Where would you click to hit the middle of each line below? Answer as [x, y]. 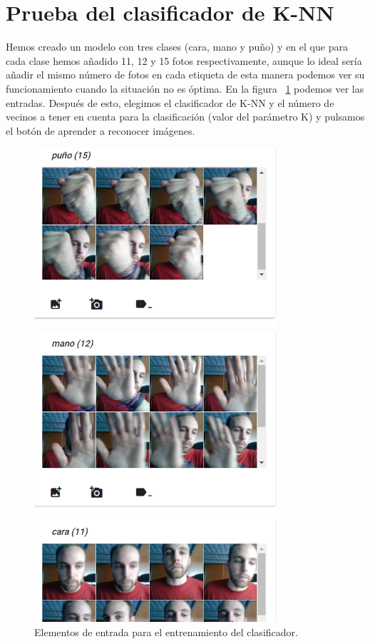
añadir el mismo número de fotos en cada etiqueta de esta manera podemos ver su [185, 75]
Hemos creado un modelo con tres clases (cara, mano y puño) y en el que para [177, 47]
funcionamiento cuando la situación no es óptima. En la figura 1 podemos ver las [185, 88]
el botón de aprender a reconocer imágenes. [101, 130]
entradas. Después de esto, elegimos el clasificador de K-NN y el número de [170, 102]
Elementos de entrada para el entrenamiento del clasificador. [166, 632]
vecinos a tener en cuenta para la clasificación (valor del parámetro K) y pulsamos [185, 117]
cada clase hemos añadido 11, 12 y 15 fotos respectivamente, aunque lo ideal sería [184, 60]
